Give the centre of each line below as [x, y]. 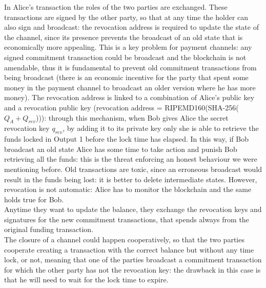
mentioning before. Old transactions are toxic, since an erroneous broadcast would [133, 169]
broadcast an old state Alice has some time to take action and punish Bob [121, 149]
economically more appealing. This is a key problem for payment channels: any [128, 47]
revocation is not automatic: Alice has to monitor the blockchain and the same [128, 189]
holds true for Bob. [34, 199]
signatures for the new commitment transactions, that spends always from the [127, 219]
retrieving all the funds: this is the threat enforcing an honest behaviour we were [131, 159]
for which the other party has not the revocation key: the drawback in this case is [132, 269]
